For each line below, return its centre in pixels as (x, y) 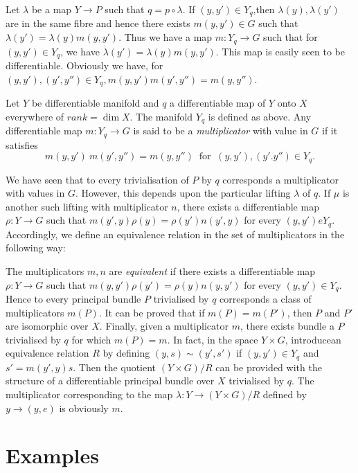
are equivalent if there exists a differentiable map (212, 270)
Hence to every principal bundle (73, 299)
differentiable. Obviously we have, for (84, 65)
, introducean (313, 339)
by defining (126, 353)
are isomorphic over (47, 326)
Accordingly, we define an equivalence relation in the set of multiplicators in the (175, 234)
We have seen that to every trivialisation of (97, 179)
